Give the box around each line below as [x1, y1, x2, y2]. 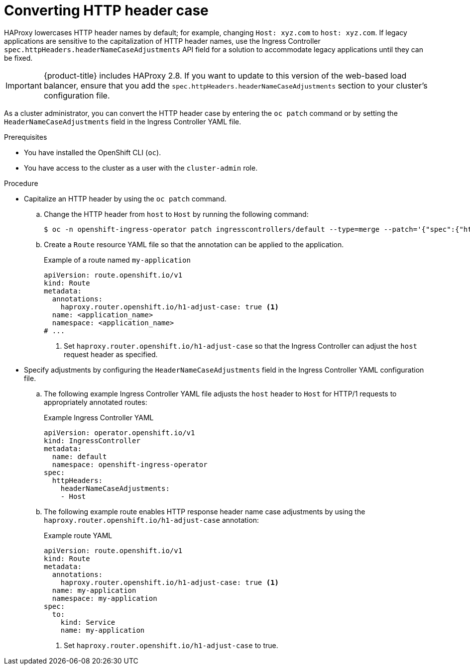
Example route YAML [44, 531, 113, 540]
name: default [52, 452, 107, 461]
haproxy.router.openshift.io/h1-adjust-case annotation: [44, 515, 259, 524]
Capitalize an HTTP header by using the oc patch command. [24, 194, 227, 203]
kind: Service [60, 618, 116, 626]
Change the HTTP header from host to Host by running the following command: [44, 209, 309, 218]
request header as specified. [64, 350, 158, 359]
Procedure [4, 179, 38, 188]
